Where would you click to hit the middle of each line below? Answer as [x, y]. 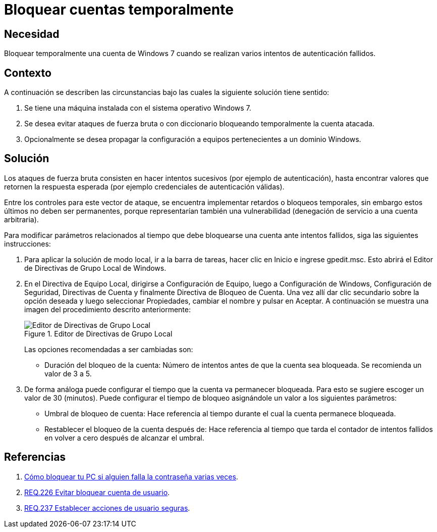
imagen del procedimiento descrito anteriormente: [107, 309]
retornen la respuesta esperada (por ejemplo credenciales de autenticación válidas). [144, 186]
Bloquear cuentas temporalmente [119, 10]
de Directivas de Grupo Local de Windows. [95, 268]
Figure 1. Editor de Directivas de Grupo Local [98, 333]
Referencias [35, 457]
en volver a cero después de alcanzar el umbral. [124, 438]
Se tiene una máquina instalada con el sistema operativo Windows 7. [138, 108]
